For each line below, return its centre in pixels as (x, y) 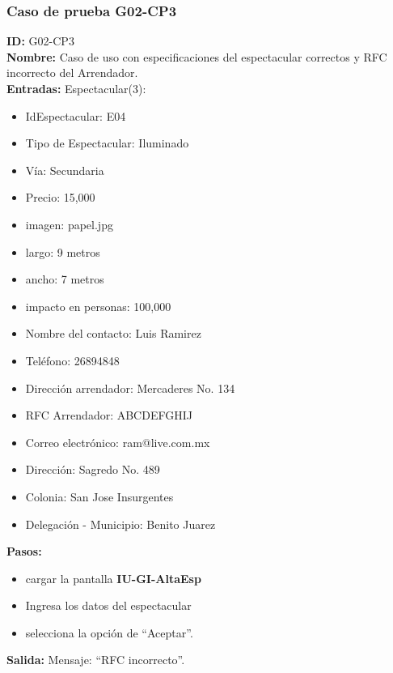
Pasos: (24, 551)
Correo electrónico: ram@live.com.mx (118, 442)
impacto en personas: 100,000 (98, 306)
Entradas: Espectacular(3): (76, 88)
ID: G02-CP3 (40, 41)
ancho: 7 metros (65, 279)
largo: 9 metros (63, 251)
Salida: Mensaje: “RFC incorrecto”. (96, 660)
